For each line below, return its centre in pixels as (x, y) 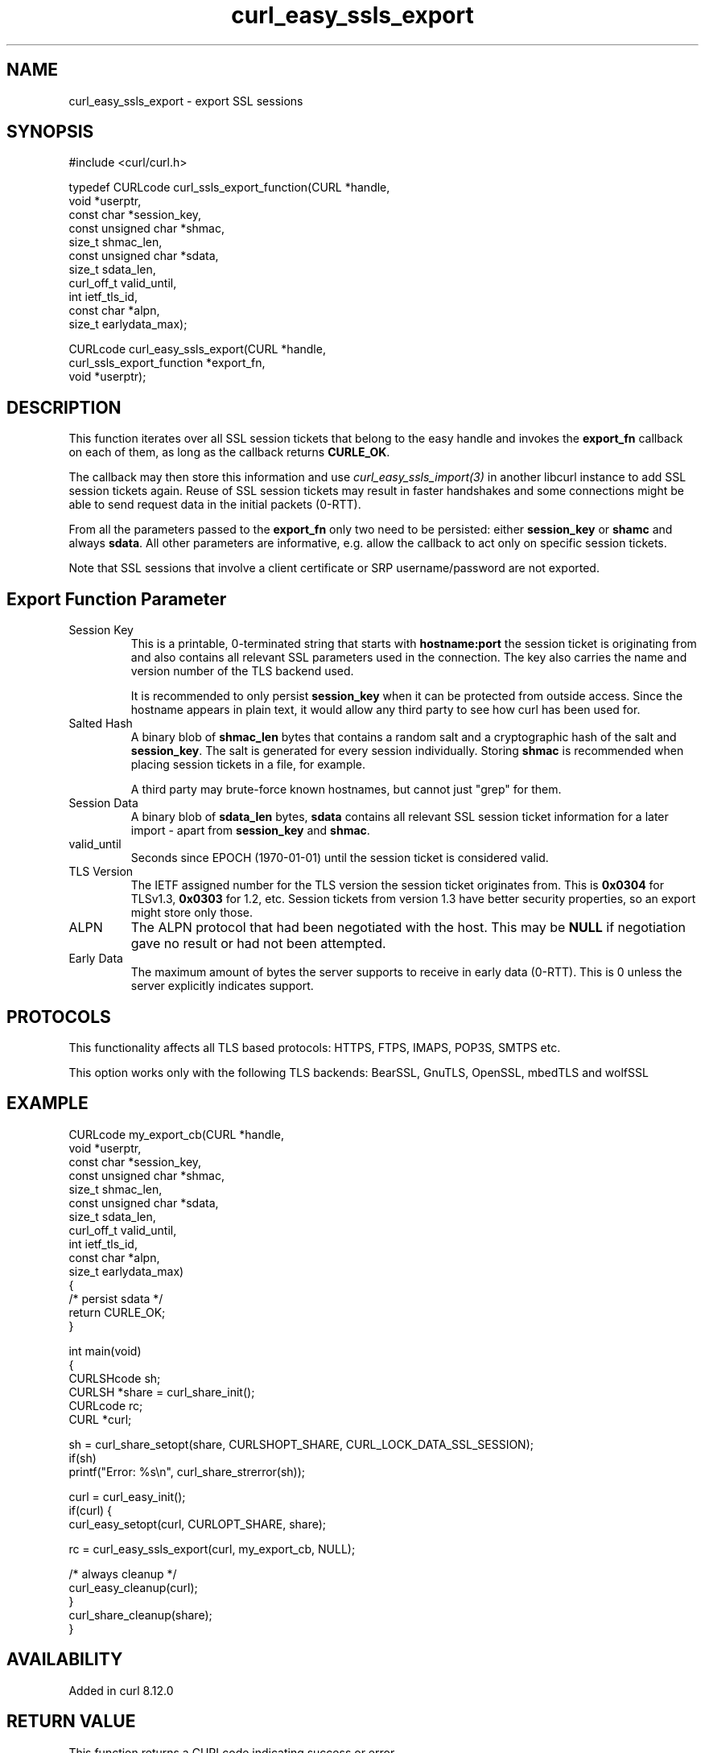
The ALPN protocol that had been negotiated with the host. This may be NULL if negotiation (408, 928)
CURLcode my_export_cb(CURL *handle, (176, 1134)
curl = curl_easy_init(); (127, 1496)
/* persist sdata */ (116, 1298)
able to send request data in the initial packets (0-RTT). (215, 505)
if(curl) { (91, 1510)
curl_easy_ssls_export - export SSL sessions (186, 101)
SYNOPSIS (50, 132)
